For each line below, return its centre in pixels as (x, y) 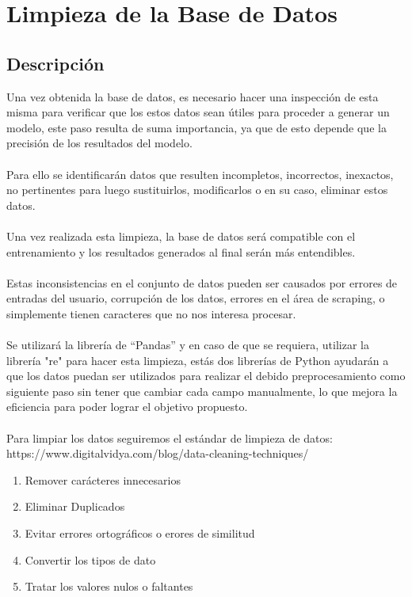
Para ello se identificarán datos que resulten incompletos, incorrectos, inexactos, (200, 174)
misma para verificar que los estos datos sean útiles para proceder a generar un (198, 112)
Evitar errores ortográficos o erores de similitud (140, 533)
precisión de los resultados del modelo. (99, 143)
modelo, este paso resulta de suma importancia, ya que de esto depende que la (196, 127)
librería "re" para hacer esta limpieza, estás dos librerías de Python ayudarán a (198, 360)
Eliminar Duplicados (75, 506)
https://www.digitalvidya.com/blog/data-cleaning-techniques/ (158, 453)
